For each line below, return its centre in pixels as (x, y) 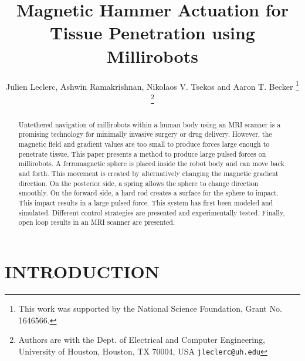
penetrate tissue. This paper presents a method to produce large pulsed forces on (142, 153)
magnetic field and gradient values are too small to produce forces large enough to (144, 144)
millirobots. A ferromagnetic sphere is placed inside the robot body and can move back (151, 163)
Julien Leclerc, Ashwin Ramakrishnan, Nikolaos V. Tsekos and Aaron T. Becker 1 (152, 85)
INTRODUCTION (82, 271)
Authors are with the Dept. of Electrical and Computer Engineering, (142, 340)
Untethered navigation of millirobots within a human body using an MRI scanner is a (150, 124)
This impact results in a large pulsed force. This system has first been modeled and (146, 203)
